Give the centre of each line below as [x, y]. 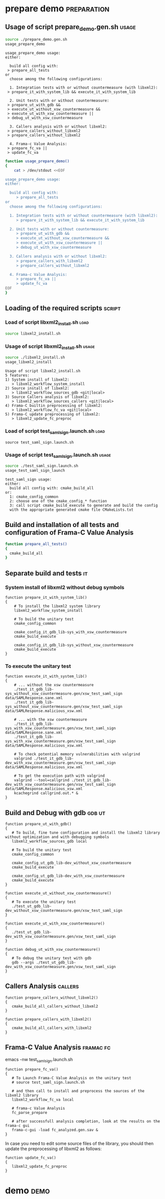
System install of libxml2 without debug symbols [65, 587]
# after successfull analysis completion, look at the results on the [86, 1121]
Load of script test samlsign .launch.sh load [55, 432]
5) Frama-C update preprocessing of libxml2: [53, 414]
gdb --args [23, 963]
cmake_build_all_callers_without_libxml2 [55, 1006]
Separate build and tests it [46, 573]
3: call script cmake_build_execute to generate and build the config [84, 505]
